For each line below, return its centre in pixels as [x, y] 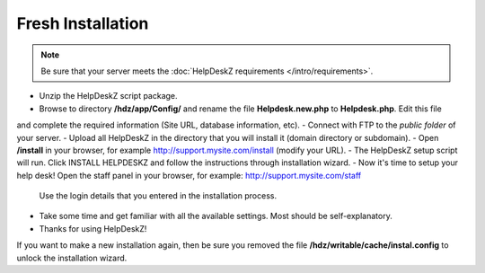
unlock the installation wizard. [72, 258]
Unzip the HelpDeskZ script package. [109, 96]
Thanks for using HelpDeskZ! [93, 228]
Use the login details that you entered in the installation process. [158, 196]
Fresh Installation [83, 23]
